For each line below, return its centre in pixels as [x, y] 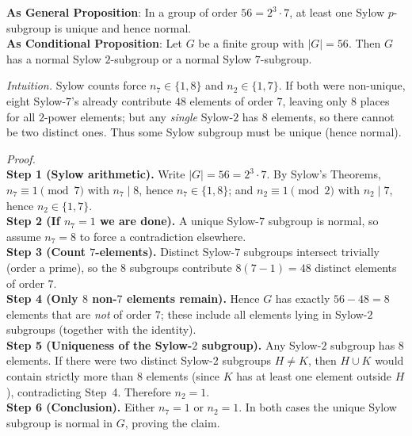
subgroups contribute [181, 267]
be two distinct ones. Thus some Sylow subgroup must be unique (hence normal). [204, 132]
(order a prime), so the [62, 267]
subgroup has [363, 344]
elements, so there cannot [333, 116]
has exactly [303, 298]
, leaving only [315, 100]
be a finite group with [251, 43]
